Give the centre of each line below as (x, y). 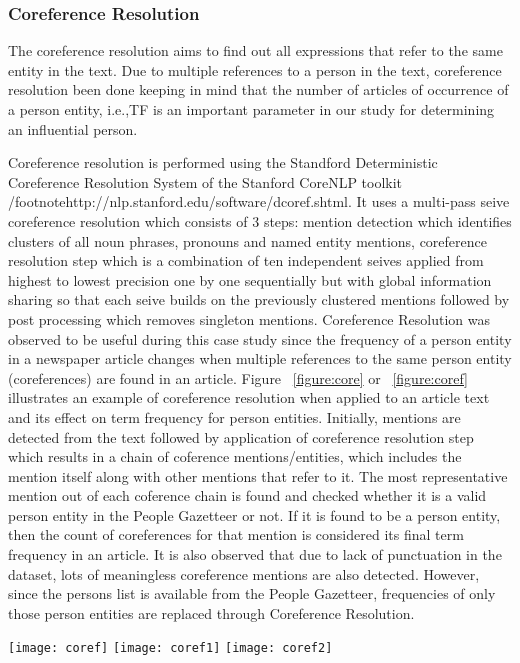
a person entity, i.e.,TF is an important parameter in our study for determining (251, 109)
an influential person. (73, 128)
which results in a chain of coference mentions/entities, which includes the (235, 456)
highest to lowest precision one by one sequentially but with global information (250, 279)
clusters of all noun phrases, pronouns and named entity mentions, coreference (247, 240)
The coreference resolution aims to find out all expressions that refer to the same (255, 50)
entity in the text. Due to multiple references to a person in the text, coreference (255, 69)
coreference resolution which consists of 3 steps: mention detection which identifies (260, 220)
